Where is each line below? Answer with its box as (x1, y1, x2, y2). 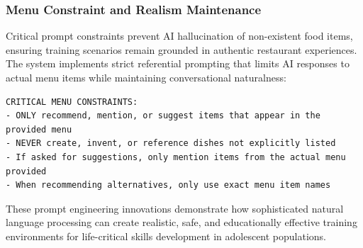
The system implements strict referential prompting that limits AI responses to (6, 56, 350, 71)
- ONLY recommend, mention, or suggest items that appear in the (6, 111, 320, 121)
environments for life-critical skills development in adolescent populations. (6, 228, 327, 243)
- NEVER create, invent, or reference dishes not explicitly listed (6, 138, 336, 149)
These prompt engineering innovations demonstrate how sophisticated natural (6, 201, 344, 215)
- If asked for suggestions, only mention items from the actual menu (6, 152, 346, 162)
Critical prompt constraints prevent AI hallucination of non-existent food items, (6, 28, 353, 43)
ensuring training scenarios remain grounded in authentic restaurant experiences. (6, 42, 357, 57)
